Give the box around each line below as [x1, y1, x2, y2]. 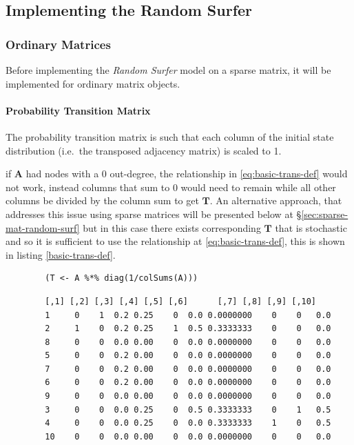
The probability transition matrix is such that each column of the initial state [6, 129, 334, 144]
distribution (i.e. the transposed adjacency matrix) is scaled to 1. [6, 143, 282, 157]
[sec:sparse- [301, 206, 348, 221]
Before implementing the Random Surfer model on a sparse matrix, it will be [6, 63, 331, 77]
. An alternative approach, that [209, 193, 342, 208]
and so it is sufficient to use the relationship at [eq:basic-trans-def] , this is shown [6, 234, 345, 248]
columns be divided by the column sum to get [6, 193, 199, 208]
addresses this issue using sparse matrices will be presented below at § [6, 206, 302, 221]
